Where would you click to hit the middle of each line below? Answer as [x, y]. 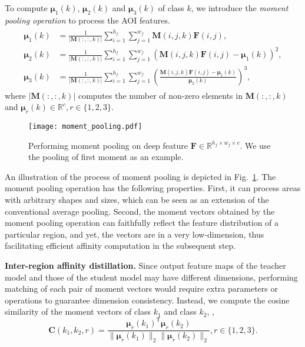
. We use [255, 145]
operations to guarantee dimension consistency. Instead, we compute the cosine [147, 300]
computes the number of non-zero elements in [160, 95]
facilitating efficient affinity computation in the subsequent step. [120, 246]
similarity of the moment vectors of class [78, 311]
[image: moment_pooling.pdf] [85, 126]
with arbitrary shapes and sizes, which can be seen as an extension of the [137, 200]
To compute [26, 8]
